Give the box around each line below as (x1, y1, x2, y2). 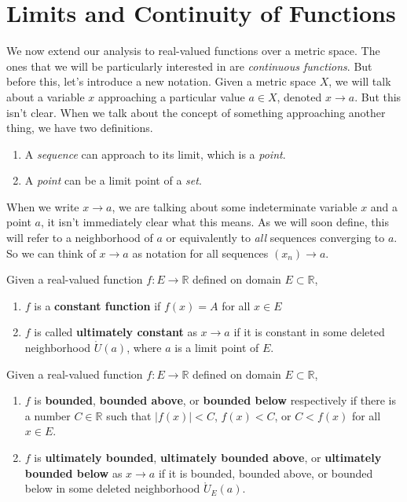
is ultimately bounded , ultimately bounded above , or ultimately (34, 449, 382, 465)
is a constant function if (34, 297, 161, 313)
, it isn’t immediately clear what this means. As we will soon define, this (40, 214, 389, 230)
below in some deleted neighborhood (24, 480, 200, 497)
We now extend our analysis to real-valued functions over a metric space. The (6, 42, 380, 59)
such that (106, 407, 152, 423)
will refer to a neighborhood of (6, 229, 153, 246)
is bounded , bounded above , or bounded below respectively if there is (34, 392, 397, 409)
